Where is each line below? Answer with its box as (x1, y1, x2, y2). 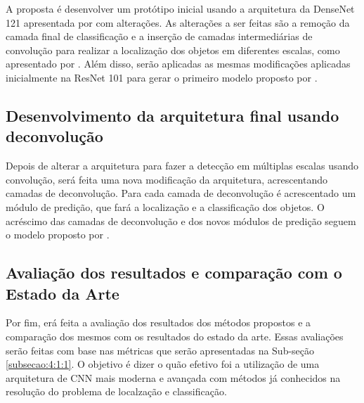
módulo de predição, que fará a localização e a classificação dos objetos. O (6, 199, 325, 214)
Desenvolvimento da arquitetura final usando (6, 104, 339, 126)
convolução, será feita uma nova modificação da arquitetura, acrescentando (6, 172, 328, 186)
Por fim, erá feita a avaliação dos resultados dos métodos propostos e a (6, 315, 311, 330)
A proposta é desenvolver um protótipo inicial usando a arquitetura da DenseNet (6, 1, 355, 15)
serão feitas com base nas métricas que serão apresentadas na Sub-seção (6, 343, 315, 357)
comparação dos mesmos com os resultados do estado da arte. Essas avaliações (6, 328, 344, 343)
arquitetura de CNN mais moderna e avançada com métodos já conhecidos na (6, 370, 341, 385)
